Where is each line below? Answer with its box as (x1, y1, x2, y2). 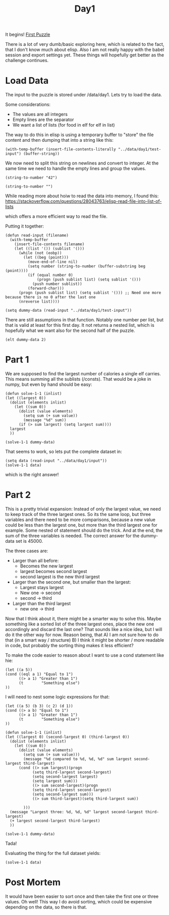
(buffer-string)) (23, 151, 60, 156)
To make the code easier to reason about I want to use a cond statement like (5, 652, 164, 658)
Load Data (5, 75, 49, 86)
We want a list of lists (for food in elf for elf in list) (12, 122, 115, 128)
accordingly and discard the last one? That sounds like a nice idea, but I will (5, 626, 162, 632)
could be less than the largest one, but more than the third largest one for (5, 522, 158, 528)
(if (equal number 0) (27, 273, 73, 278)
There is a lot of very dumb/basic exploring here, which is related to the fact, (5, 41, 164, 47)
